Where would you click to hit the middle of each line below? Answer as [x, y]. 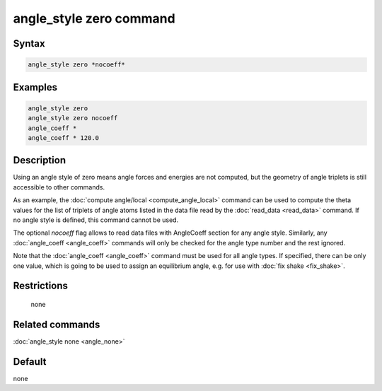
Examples [35, 87]
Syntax [29, 43]
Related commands [57, 324]
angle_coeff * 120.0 [63, 138]
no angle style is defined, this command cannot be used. [96, 220]
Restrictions [41, 286]
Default [30, 362]
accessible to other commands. [59, 187]
